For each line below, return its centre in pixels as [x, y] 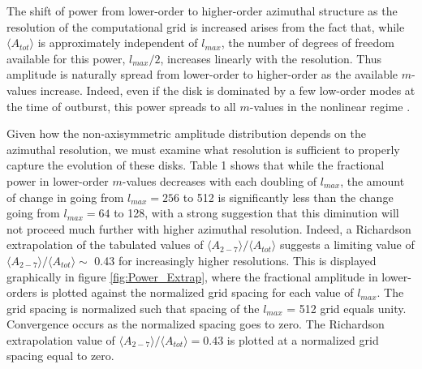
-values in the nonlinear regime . [330, 106]
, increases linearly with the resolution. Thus [271, 58]
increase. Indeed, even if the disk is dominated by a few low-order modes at [228, 90]
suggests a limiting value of [347, 245]
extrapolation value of [61, 339]
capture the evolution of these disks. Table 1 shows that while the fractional [196, 165]
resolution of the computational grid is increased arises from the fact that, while [206, 26]
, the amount [372, 180]
